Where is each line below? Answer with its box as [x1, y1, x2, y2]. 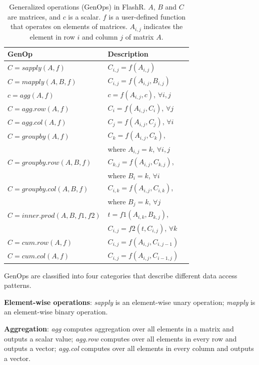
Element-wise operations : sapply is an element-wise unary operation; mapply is [4, 296, 255, 307]
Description [107, 49, 148, 59]
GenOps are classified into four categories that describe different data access [4, 270, 237, 280]
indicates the [143, 21, 183, 32]
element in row [29, 31, 75, 42]
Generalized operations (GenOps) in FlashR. [9, 2, 146, 12]
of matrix [125, 31, 154, 42]
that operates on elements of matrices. [10, 21, 127, 32]
